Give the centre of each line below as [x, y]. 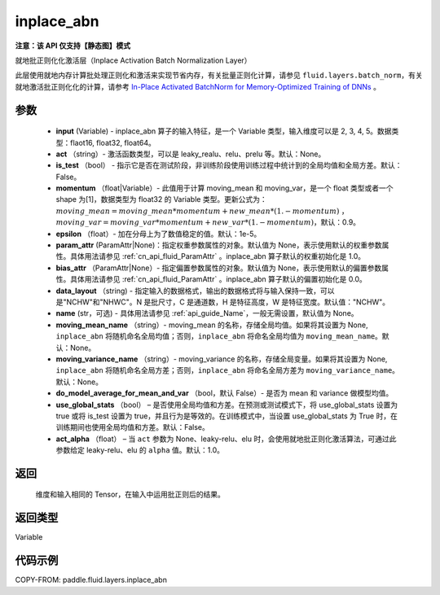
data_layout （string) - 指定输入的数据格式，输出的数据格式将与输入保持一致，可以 [195, 291]
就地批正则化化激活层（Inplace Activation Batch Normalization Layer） [133, 60]
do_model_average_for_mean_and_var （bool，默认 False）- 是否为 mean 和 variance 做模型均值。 [224, 393]
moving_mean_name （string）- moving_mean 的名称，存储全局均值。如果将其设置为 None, [212, 325]
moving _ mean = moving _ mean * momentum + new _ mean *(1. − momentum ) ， [202, 211]
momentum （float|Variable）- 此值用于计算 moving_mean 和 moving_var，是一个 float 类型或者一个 [224, 188]
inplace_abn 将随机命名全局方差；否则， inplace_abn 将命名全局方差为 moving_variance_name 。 [227, 370]
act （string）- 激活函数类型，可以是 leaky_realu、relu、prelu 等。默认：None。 [191, 154]
